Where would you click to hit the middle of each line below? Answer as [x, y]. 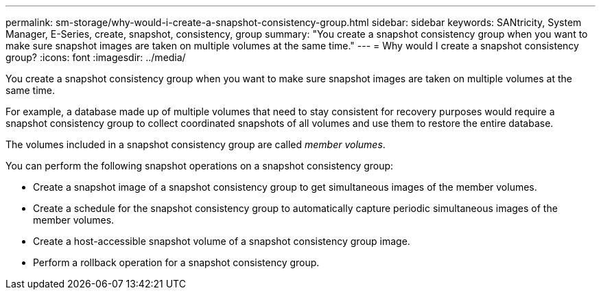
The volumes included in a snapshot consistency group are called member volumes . [196, 144]
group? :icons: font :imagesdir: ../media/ [96, 57]
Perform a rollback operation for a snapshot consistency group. [176, 262]
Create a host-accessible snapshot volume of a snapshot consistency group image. [222, 241]
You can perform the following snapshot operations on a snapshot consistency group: [200, 166]
